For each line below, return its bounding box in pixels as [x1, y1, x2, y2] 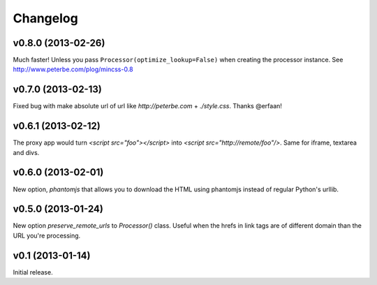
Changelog [13, 10, 78, 26]
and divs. [13, 148, 40, 156]
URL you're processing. [13, 231, 81, 240]
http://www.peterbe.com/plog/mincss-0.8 [13, 65, 133, 73]
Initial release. [13, 268, 53, 276]
